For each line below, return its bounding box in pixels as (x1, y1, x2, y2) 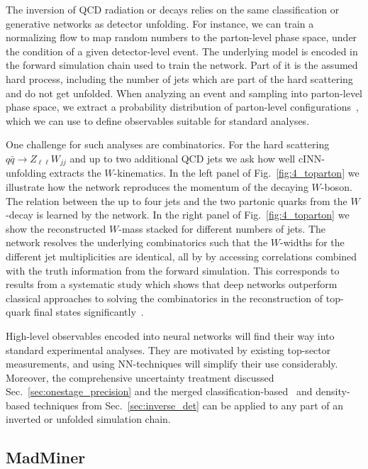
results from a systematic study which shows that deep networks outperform (6, 277, 338, 292)
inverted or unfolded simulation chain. (6, 412, 171, 426)
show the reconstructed (6, 221, 106, 236)
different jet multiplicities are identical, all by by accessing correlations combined (6, 248, 357, 263)
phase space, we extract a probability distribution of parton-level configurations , (6, 99, 359, 114)
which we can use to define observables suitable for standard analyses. (6, 113, 310, 128)
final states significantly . (33, 304, 144, 319)
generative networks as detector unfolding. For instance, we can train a (6, 16, 314, 31)
